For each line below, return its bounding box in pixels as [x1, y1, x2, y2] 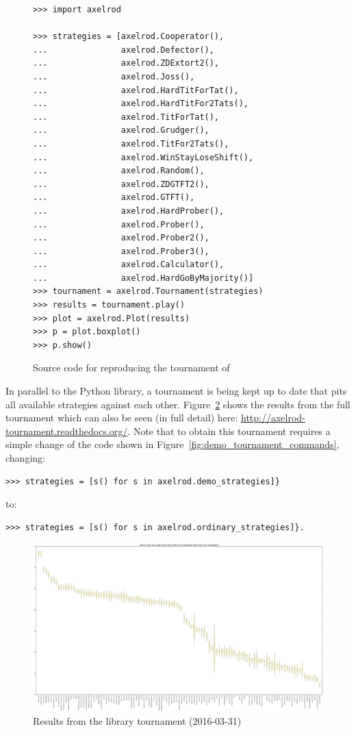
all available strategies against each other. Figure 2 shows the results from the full [5, 397, 351, 411]
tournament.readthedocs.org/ [5, 423, 128, 438]
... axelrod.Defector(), [33, 45, 214, 55]
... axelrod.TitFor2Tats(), [33, 138, 229, 149]
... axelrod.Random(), [33, 166, 205, 176]
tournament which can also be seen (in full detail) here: [5, 410, 238, 425]
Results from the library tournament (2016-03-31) [33, 714, 242, 728]
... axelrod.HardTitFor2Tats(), [33, 99, 249, 109]
